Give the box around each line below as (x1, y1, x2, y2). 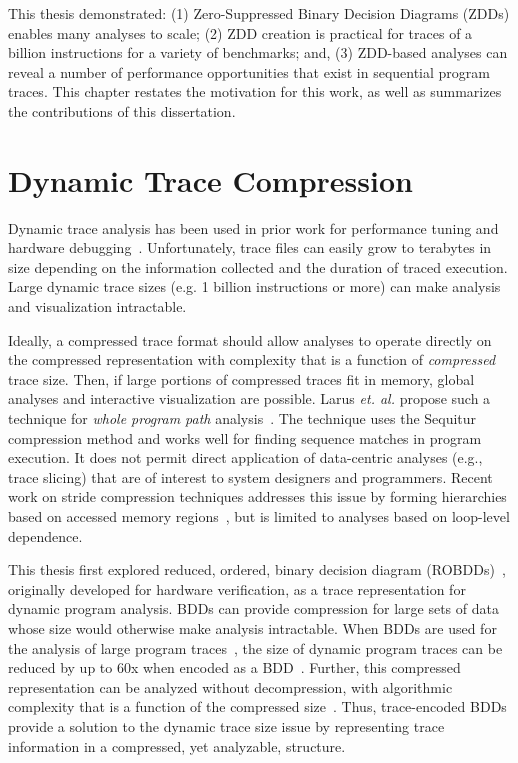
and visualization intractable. (8, 296, 187, 317)
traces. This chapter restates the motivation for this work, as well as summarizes (8, 81, 502, 102)
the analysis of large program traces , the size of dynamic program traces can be (8, 637, 503, 658)
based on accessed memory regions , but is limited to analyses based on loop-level (8, 506, 510, 526)
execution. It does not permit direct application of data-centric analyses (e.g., (8, 447, 483, 468)
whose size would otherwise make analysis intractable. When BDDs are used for (8, 617, 497, 638)
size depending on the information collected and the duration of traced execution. (8, 256, 508, 277)
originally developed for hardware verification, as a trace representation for (8, 578, 466, 599)
